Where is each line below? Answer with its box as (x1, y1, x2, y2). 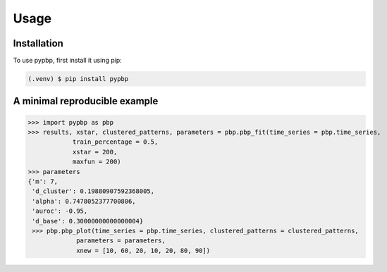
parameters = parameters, (76, 237, 166, 245)
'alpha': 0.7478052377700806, (32, 197, 137, 205)
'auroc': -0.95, (32, 207, 88, 215)
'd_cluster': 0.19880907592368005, (32, 187, 155, 195)
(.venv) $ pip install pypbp (27, 75, 129, 83)
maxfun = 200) (72, 158, 121, 166)
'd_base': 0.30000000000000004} (32, 217, 144, 225)
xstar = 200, (72, 148, 118, 156)
